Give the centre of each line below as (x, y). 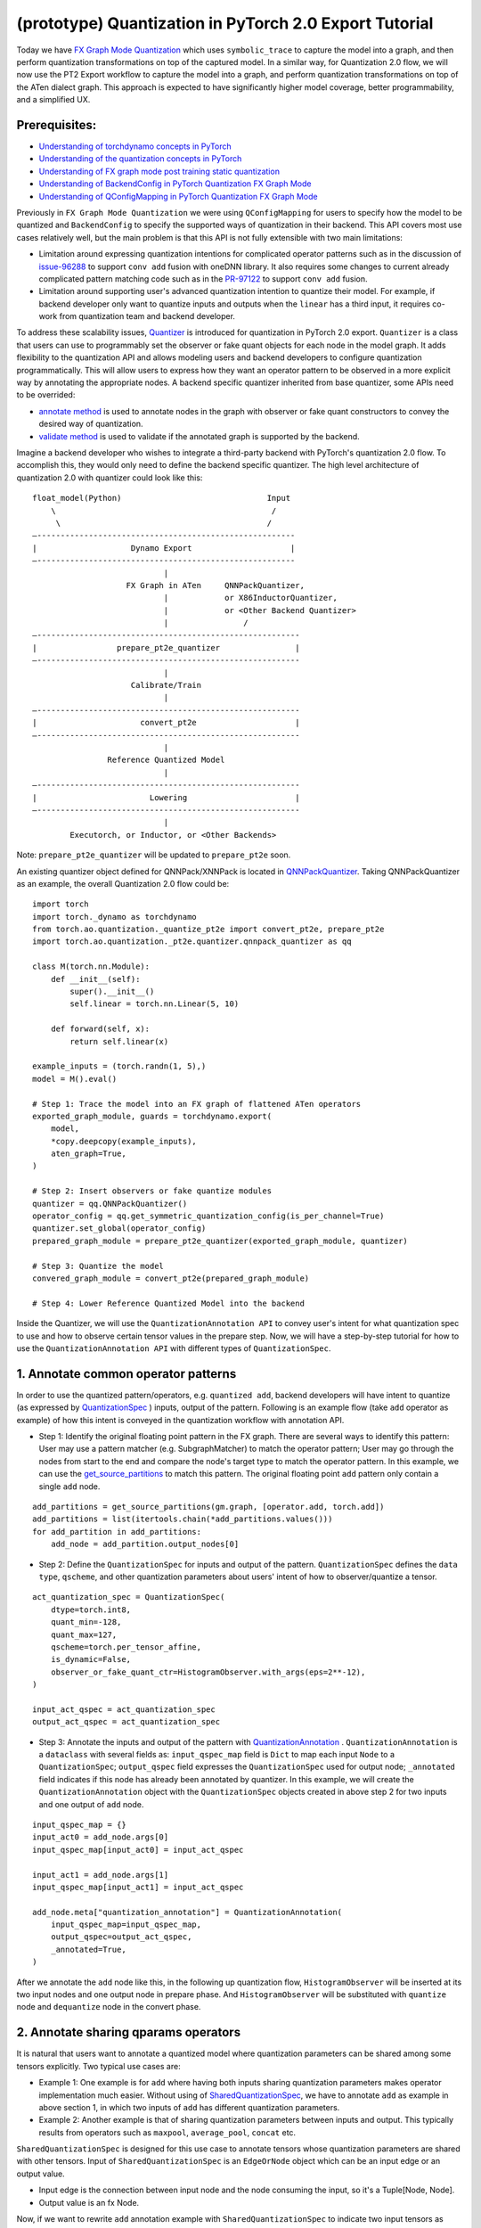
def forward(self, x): (100, 1029)
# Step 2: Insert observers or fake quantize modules (152, 1191)
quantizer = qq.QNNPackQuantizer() (110, 1204)
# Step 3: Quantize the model (98, 1266)
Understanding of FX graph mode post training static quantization (159, 171)
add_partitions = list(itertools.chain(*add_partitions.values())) (183, 1519)
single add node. (69, 1486)
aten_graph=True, (88, 1154)
